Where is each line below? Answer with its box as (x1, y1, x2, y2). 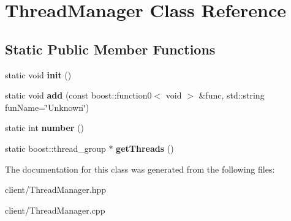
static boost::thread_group (5, 141, 106, 154)
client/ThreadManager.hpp (5, 183, 107, 196)
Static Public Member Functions (5, 39, 216, 58)
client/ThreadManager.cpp (5, 203, 105, 216)
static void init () (5, 68, 72, 81)
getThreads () (116, 141, 174, 154)
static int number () (5, 121, 84, 134)
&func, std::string (198, 89, 265, 102)
